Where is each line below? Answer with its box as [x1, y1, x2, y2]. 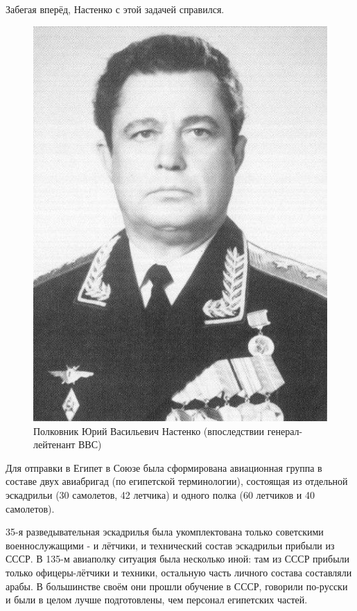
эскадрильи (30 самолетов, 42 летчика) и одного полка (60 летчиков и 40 [6, 487, 315, 502]
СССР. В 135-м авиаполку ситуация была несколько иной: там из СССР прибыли [6, 551, 350, 566]
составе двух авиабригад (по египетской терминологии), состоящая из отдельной [6, 474, 348, 488]
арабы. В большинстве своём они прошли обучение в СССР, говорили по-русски [6, 578, 348, 593]
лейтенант [33, 437, 76, 452]
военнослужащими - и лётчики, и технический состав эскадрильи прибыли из [6, 538, 335, 552]
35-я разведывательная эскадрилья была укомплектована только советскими [6, 524, 324, 539]
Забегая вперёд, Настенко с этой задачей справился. [6, 2, 225, 16]
